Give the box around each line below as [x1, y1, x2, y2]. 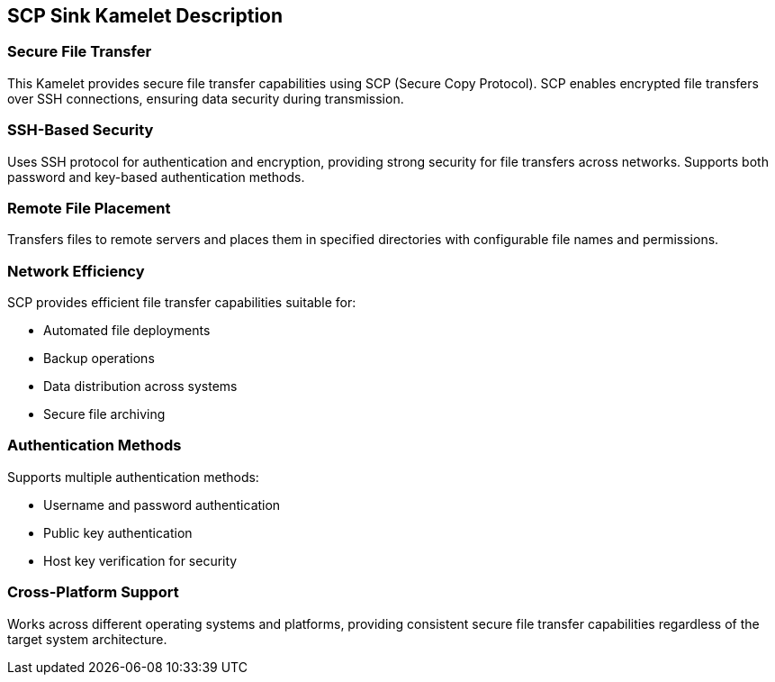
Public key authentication [43, 524, 193, 541]
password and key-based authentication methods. [7, 168, 305, 185]
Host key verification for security [43, 552, 238, 568]
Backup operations [43, 350, 155, 367]
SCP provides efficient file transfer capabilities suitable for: [7, 295, 356, 311]
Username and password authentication [43, 496, 281, 513]
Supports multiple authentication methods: [7, 468, 259, 485]
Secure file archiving [43, 406, 166, 423]
